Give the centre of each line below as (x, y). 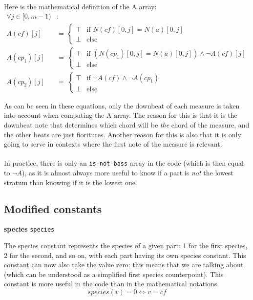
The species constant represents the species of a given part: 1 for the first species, (126, 246)
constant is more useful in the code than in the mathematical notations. (112, 284)
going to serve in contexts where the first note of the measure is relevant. (113, 144)
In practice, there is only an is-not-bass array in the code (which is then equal (124, 163)
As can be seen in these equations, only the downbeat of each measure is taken (122, 105)
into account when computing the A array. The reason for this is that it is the (121, 115)
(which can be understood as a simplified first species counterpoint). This (114, 274)
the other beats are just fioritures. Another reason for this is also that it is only (123, 134)
